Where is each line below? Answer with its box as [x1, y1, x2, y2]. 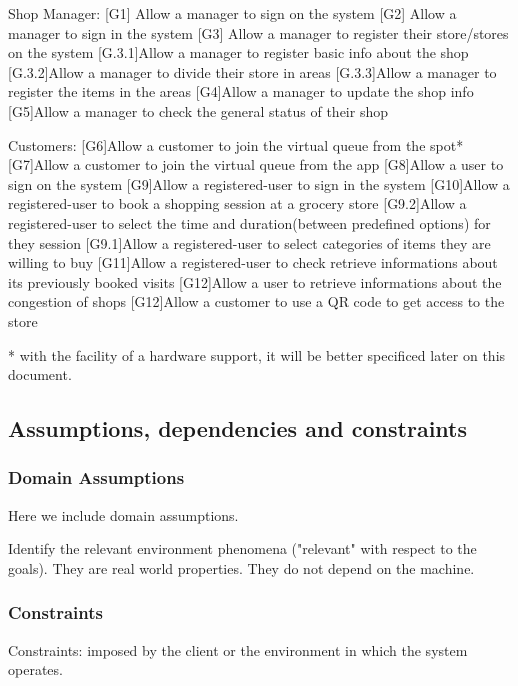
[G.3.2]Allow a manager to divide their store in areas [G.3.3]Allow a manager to [8, 61, 497, 82]
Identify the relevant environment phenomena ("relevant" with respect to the [8, 538, 477, 559]
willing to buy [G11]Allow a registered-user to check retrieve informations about [8, 252, 498, 273]
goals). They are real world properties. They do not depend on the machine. [8, 557, 475, 578]
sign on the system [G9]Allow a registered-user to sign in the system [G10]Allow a [8, 173, 510, 194]
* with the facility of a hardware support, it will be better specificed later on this [8, 344, 506, 365]
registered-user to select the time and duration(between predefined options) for [8, 212, 491, 233]
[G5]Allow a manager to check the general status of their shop [8, 100, 388, 121]
